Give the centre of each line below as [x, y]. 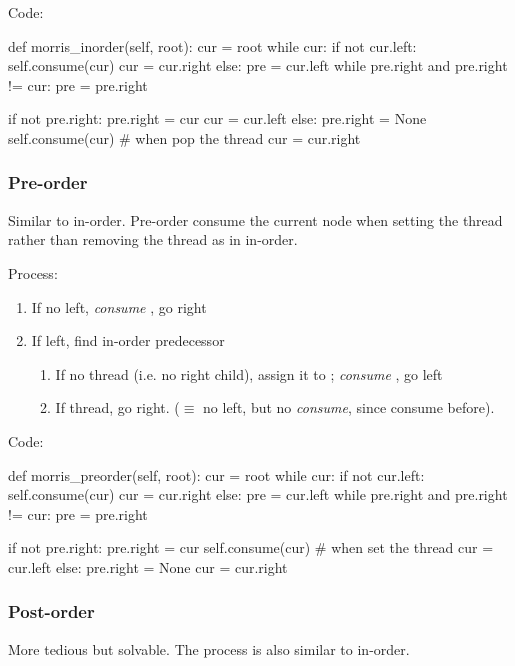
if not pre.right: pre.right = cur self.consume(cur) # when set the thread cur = [251, 547]
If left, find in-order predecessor [128, 340]
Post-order [51, 611]
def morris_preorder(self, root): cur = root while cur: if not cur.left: [216, 474]
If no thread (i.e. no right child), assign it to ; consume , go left [249, 373]
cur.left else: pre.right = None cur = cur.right [148, 566]
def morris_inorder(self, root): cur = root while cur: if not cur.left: [212, 45]
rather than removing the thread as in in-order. [153, 239]
